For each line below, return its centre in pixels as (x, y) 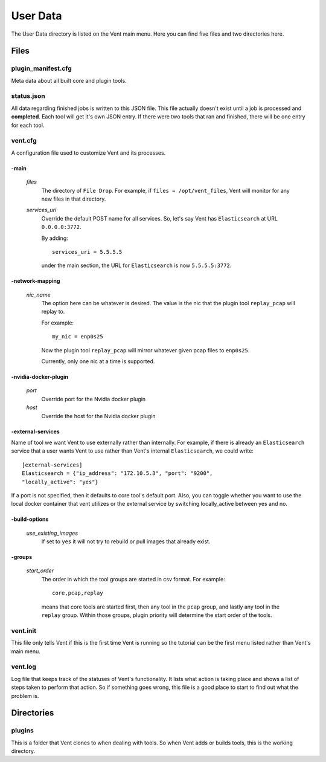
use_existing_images (52, 533)
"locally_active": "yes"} (60, 482)
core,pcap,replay (78, 593)
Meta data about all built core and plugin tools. (69, 80)
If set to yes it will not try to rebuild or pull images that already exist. (126, 541)
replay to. (53, 312)
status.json (28, 96)
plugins (23, 731)
